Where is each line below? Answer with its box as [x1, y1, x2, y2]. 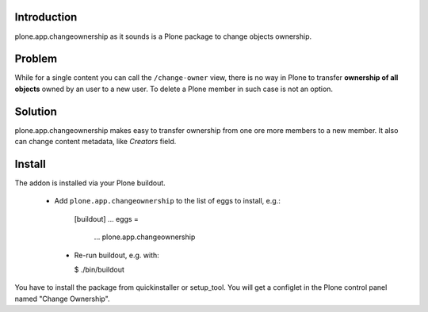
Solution [14, 105, 57, 118]
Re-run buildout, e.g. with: [74, 250, 160, 260]
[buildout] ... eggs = [74, 214, 139, 223]
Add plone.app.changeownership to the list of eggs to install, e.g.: [54, 196, 281, 206]
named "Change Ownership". [14, 294, 110, 303]
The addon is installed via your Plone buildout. [14, 178, 166, 188]
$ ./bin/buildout [74, 264, 124, 274]
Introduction [14, 10, 78, 24]
